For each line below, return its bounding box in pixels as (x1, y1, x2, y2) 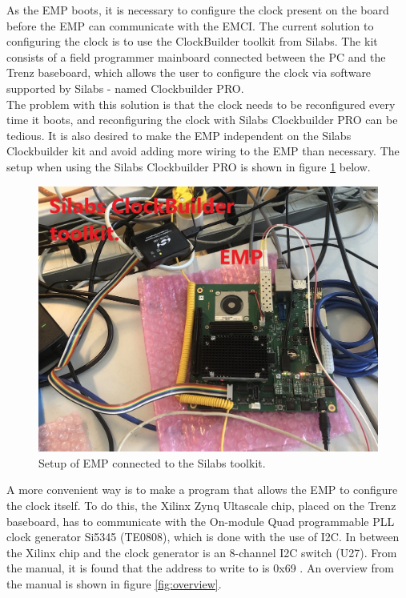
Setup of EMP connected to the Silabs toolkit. (38, 454, 266, 471)
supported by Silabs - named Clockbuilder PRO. (6, 79, 244, 96)
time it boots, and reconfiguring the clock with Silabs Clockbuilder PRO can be (6, 111, 398, 128)
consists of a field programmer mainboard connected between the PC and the (6, 48, 386, 65)
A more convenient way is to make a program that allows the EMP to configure (6, 481, 398, 498)
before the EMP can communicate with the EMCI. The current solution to (6, 17, 374, 34)
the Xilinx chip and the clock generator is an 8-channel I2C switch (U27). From (6, 544, 397, 560)
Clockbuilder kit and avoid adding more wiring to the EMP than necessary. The (6, 142, 400, 159)
